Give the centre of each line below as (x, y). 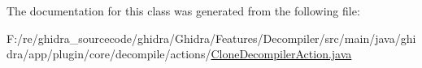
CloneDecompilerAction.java (281, 54)
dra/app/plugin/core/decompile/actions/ (109, 54)
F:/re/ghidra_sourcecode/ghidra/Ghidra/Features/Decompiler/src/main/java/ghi (211, 38)
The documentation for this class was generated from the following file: (183, 11)
